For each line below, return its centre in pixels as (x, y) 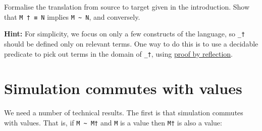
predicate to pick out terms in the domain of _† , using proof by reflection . (118, 53)
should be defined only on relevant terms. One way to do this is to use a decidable (131, 43)
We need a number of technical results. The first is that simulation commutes (124, 113)
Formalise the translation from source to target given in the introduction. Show (127, 7)
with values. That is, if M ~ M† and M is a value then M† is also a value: (113, 122)
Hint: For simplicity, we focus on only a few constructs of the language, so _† (125, 34)
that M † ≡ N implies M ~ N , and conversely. (72, 16)
